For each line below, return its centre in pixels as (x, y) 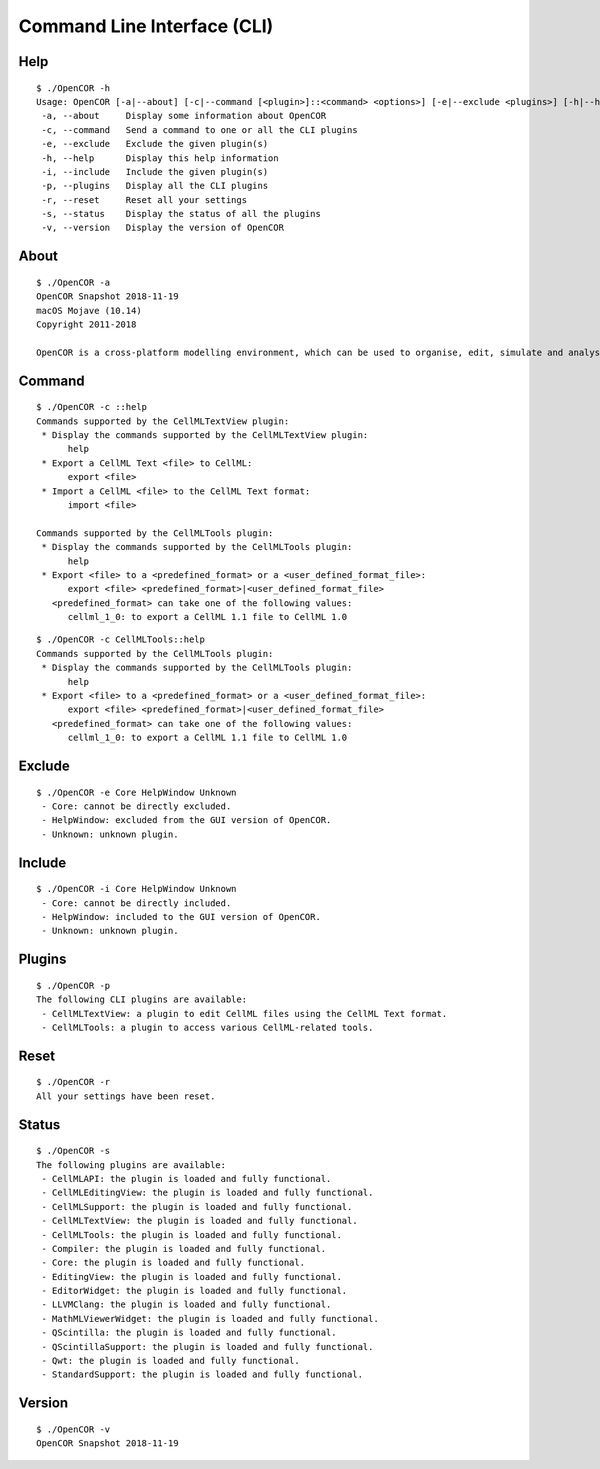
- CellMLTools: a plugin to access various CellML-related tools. (207, 1027)
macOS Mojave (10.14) (89, 310)
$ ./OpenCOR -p (73, 985)
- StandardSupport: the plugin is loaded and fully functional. (202, 1374)
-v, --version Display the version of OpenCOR (163, 228)
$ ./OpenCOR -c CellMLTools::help (120, 639)
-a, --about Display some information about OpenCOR (184, 116)
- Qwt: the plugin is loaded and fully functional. (170, 1361)
